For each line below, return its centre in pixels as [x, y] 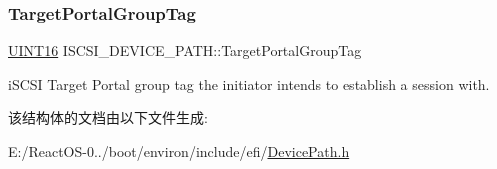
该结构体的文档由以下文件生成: [108, 117]
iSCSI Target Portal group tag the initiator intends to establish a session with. [249, 83]
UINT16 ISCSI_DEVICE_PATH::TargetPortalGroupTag [185, 50]
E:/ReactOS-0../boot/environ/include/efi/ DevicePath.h [179, 151]
